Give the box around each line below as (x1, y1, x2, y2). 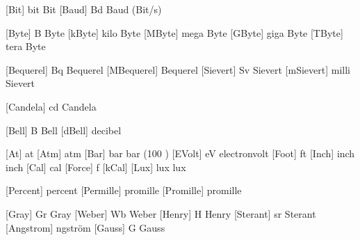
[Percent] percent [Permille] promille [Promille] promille (6, 183, 242, 198)
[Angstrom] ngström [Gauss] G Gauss (6, 220, 165, 234)
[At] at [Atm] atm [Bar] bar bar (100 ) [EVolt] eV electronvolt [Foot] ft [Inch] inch (6, 146, 355, 161)
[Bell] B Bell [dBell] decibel (6, 122, 122, 137)
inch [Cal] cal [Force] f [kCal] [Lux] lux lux (6, 159, 186, 174)
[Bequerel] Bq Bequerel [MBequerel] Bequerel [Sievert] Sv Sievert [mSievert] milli (6, 62, 350, 77)
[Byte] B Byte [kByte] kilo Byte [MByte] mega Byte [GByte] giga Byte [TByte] (6, 25, 343, 40)
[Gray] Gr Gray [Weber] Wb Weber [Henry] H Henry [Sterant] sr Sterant (6, 206, 316, 221)
